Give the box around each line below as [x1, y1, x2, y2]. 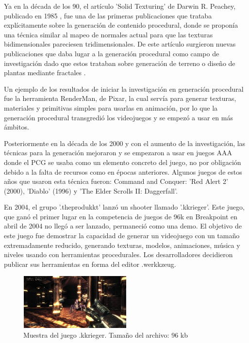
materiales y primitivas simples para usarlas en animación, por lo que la [4, 102, 218, 113]
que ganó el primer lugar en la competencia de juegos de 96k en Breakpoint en [4, 211, 238, 221]
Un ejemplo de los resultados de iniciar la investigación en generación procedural [4, 83, 244, 94]
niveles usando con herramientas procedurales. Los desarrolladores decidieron [4, 249, 233, 260]
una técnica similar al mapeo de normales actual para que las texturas [4, 29, 213, 39]
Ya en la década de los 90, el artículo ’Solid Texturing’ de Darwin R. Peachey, [4, 1, 236, 11]
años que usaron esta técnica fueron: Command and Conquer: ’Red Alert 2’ [4, 176, 228, 186]
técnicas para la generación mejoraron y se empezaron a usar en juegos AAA [4, 147, 232, 158]
